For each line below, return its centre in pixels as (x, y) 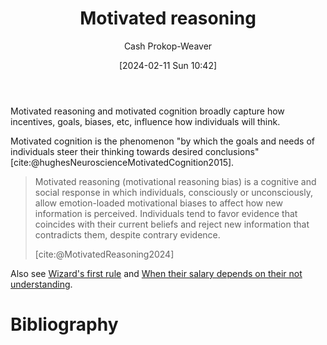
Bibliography (64, 324)
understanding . (41, 284)
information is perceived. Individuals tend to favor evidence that (166, 213)
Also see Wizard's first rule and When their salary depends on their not (156, 273)
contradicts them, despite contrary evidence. (127, 234)
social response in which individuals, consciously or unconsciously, (173, 192)
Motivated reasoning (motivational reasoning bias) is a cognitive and (175, 181)
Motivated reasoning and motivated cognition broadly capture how (147, 111)
